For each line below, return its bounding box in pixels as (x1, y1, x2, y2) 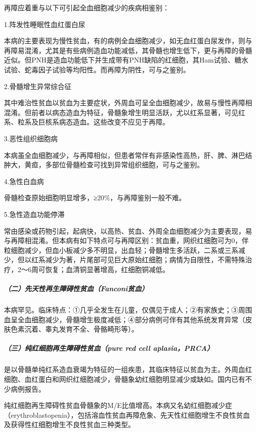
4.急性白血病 (4, 176, 44, 186)
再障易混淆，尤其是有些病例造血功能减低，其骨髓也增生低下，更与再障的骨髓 (4, 45, 252, 55)
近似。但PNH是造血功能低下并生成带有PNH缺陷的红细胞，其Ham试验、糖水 (4, 55, 249, 65)
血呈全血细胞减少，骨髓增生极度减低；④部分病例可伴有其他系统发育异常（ (4, 314, 245, 324)
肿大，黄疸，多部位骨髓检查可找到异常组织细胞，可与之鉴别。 (4, 159, 204, 170)
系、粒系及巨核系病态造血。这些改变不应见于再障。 (4, 117, 169, 127)
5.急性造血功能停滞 (4, 209, 64, 219)
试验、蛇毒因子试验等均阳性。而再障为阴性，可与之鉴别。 (4, 64, 190, 74)
